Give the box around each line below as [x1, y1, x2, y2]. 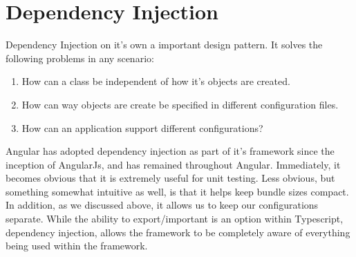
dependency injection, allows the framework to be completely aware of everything [6, 225, 350, 239]
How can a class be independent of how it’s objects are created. [21, 74, 290, 88]
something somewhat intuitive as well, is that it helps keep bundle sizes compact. [6, 184, 349, 198]
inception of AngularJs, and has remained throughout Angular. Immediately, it [6, 157, 341, 171]
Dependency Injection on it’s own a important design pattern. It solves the [6, 37, 323, 52]
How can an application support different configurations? [21, 120, 263, 135]
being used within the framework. [6, 238, 148, 253]
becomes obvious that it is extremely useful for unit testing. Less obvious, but [6, 171, 335, 185]
